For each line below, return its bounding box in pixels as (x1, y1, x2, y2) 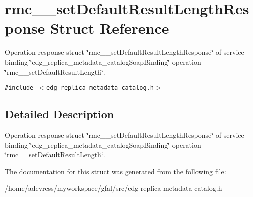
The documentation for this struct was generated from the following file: (5, 166, 226, 176)
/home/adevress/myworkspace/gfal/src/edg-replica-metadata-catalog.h (5, 183, 222, 193)
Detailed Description (5, 106, 114, 122)
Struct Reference (50, 18, 169, 38)
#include (5, 84, 34, 92)
